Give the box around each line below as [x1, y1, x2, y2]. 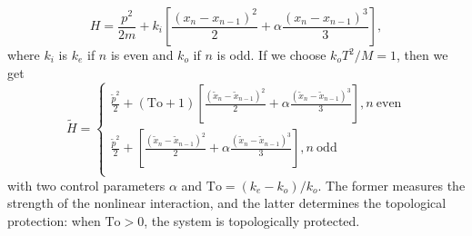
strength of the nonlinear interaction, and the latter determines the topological [7, 193, 447, 212]
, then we [397, 45, 448, 64]
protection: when [7, 211, 101, 230]
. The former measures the [317, 175, 466, 194]
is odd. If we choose [216, 45, 326, 64]
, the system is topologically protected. [144, 211, 360, 230]
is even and [110, 45, 174, 64]
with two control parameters [7, 175, 166, 194]
